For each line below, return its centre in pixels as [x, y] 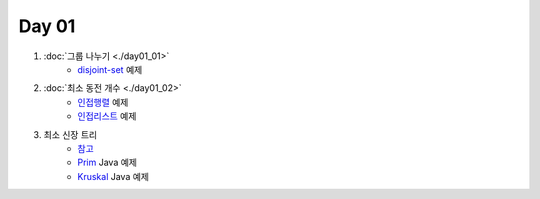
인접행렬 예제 [103, 102]
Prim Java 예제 [107, 162]
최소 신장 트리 [70, 134]
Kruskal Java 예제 [113, 176]
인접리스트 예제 [107, 116]
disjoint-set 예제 [110, 69]
